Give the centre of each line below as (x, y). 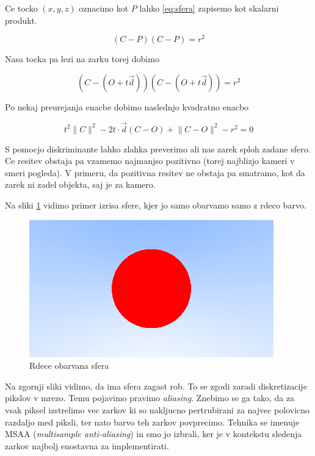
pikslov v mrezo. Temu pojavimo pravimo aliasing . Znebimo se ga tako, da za (150, 398)
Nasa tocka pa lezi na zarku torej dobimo (82, 59)
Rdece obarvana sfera (69, 365)
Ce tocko (21, 8)
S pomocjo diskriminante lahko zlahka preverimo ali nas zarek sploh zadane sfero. (158, 148)
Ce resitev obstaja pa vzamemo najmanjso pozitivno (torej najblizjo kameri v (150, 161)
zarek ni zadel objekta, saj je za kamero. (80, 184)
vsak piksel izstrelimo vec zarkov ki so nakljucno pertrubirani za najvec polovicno (157, 410)
